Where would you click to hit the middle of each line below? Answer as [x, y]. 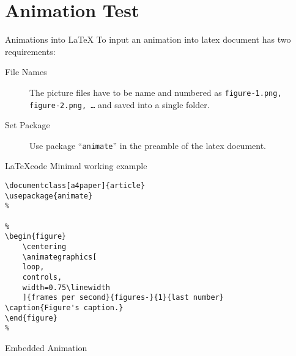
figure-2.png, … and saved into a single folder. [120, 104]
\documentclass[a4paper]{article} [75, 186]
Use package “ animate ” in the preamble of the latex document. [148, 145]
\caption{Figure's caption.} [64, 307]
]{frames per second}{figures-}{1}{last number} [123, 298]
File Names [26, 72]
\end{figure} [31, 318]
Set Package [28, 125]
